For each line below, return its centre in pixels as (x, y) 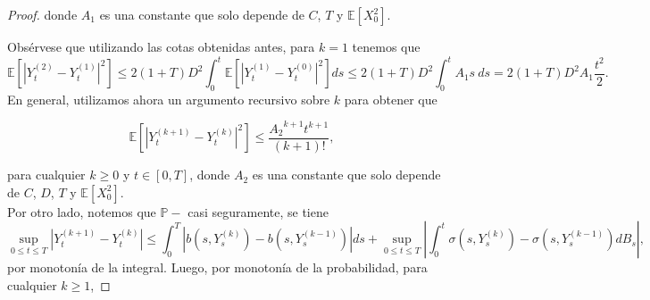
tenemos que (386, 46)
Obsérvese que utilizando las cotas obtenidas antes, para (161, 46)
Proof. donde (42, 14)
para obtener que (391, 99)
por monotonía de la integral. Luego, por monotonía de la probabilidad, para (217, 267)
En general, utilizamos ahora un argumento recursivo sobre (169, 99)
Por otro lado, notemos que (82, 211)
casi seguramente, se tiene (258, 211)
